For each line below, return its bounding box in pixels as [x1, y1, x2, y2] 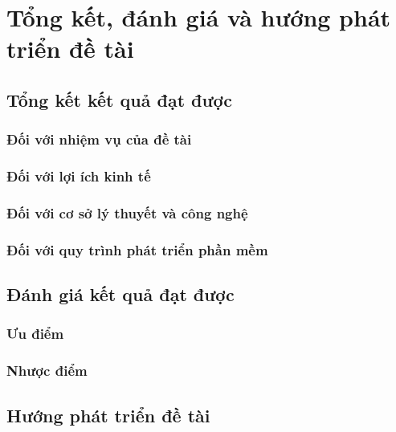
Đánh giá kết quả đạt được [6, 282, 235, 307]
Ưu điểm [6, 324, 64, 344]
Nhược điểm [6, 361, 88, 381]
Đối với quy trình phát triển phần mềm [6, 239, 268, 259]
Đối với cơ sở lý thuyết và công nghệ [6, 202, 248, 222]
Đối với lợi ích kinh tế [6, 166, 151, 186]
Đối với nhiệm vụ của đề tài [6, 129, 192, 149]
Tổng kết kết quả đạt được [6, 87, 233, 112]
